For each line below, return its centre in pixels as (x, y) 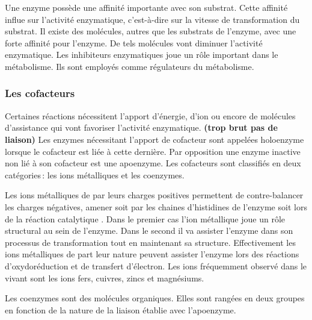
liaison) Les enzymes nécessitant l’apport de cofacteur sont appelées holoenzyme (154, 139)
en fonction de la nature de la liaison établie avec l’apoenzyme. (121, 309)
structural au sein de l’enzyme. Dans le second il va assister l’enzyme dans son (149, 231)
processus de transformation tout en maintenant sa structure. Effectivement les (150, 242)
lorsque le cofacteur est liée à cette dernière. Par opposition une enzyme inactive (153, 151)
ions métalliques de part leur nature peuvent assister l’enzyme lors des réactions (152, 254)
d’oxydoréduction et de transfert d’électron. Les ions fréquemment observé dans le (156, 265)
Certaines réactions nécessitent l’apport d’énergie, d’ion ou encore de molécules (150, 115)
